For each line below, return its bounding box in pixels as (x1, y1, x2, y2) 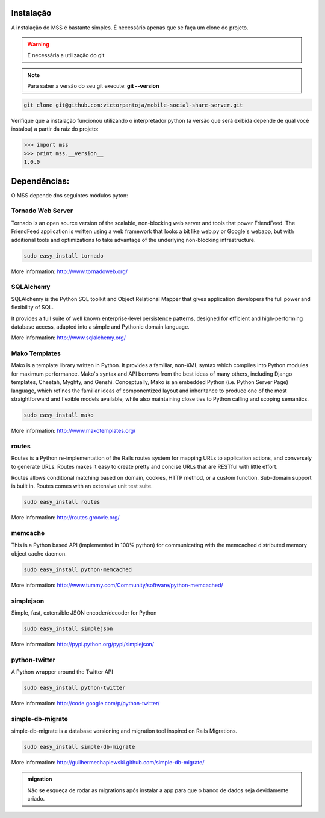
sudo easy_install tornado (23, 252, 104, 259)
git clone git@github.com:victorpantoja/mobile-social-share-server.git (23, 102, 243, 108)
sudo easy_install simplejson (23, 625, 113, 632)
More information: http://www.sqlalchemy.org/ (11, 334, 126, 341)
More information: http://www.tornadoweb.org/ (11, 268, 128, 275)
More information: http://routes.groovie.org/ (11, 514, 120, 521)
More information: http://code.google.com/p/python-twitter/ (11, 699, 160, 707)
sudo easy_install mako (23, 411, 94, 418)
